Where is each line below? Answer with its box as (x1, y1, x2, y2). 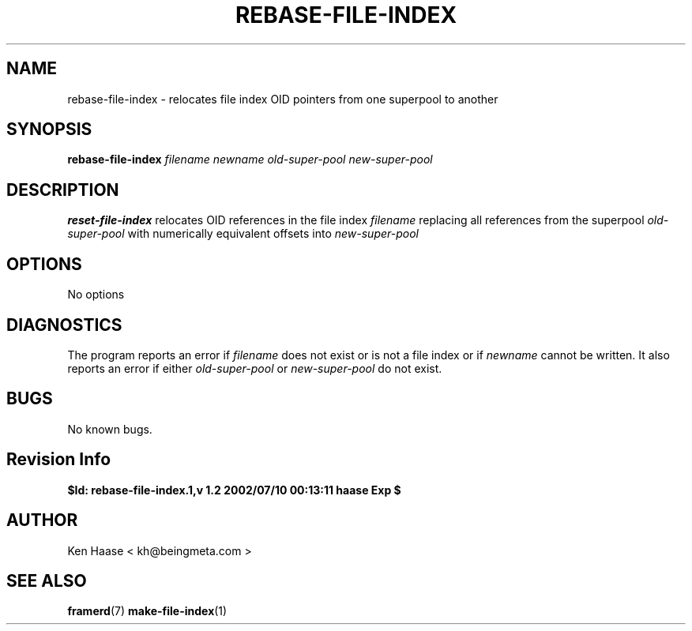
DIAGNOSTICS (6, 314, 122, 335)
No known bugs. (67, 422, 152, 436)
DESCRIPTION (6, 179, 119, 200)
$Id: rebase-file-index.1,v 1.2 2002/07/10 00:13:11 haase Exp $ (67, 483, 401, 497)
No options (67, 287, 125, 302)
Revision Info (6, 449, 111, 470)
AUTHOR (6, 510, 78, 531)
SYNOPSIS (6, 119, 92, 140)
